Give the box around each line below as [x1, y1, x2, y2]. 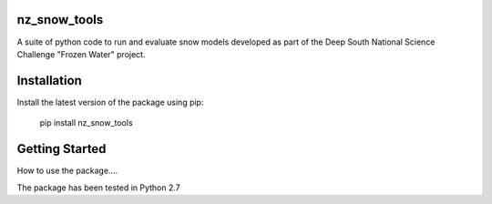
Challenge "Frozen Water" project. [16, 48, 146, 59]
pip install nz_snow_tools [39, 117, 133, 128]
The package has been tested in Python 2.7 [16, 182, 181, 193]
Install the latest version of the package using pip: [16, 97, 204, 107]
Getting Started [16, 141, 107, 157]
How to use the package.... [16, 165, 118, 177]
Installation [16, 73, 82, 88]
